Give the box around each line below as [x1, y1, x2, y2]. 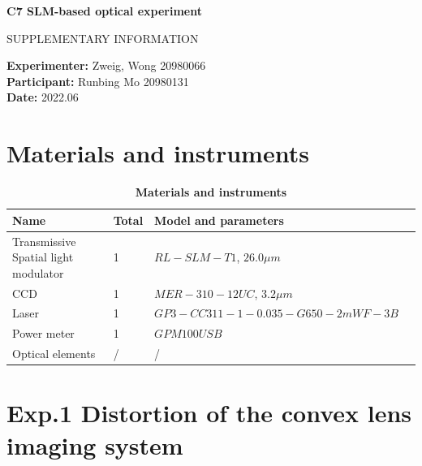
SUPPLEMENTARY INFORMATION [6, 29, 199, 46]
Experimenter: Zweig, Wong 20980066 [6, 57, 206, 74]
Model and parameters [154, 211, 284, 228]
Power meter [12, 325, 75, 342]
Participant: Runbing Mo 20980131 [6, 72, 189, 89]
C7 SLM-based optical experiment [6, 2, 202, 19]
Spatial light [12, 248, 74, 265]
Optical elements [12, 345, 96, 362]
